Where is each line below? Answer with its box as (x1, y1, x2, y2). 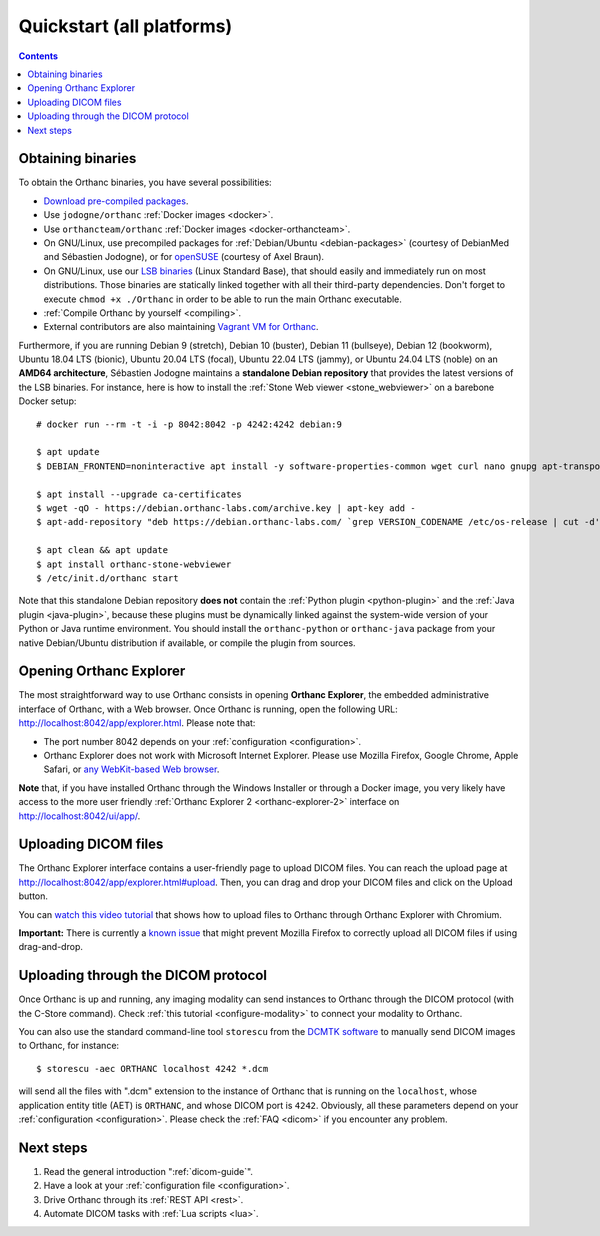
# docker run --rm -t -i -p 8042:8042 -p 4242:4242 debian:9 (36, 418, 342, 430)
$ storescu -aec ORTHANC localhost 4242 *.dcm (36, 1063, 269, 1074)
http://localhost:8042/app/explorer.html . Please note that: (18, 717, 256, 729)
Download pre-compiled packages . (43, 195, 189, 207)
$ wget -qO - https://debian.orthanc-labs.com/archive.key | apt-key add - (36, 503, 416, 514)
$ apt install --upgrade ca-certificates (36, 488, 242, 500)
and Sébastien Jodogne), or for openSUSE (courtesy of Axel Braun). (43, 251, 325, 263)
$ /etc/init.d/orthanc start (36, 572, 179, 584)
